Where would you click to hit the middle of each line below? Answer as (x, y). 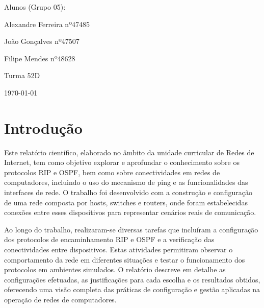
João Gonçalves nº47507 (42, 41)
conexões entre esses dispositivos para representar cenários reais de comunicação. (130, 212)
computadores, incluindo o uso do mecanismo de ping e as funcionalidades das (126, 182)
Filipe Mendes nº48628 (40, 58)
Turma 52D (22, 75)
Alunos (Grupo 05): (35, 7)
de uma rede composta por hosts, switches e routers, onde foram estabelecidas (126, 202)
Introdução (43, 127)
